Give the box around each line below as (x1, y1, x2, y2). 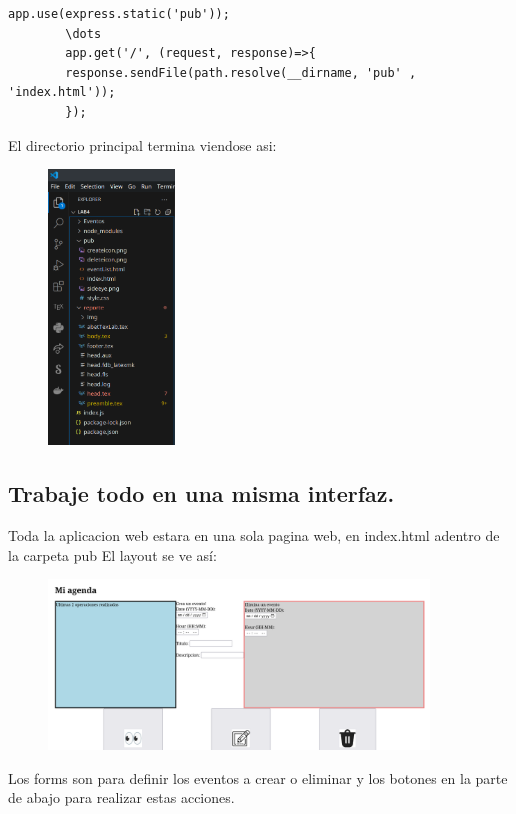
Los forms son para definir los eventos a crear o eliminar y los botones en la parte (8, 767, 508, 788)
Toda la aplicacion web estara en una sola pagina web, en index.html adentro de (8, 525, 500, 546)
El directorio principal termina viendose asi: (8, 134, 277, 155)
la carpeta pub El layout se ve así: (8, 544, 217, 565)
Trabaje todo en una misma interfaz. (8, 478, 395, 509)
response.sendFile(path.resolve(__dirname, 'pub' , (65, 65, 417, 80)
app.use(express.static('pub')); (8, 7, 230, 21)
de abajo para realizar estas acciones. (8, 787, 235, 808)
